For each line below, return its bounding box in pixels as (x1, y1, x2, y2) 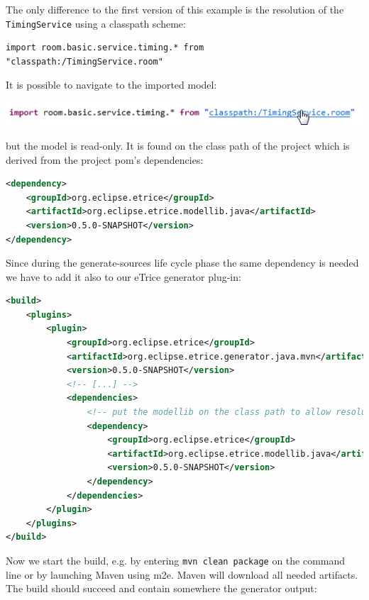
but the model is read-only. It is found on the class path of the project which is (6, 138, 350, 152)
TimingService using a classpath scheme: (6, 16, 186, 30)
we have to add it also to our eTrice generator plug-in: (6, 269, 241, 284)
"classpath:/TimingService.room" (6, 56, 163, 67)
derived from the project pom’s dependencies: (6, 152, 204, 167)
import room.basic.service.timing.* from (6, 43, 204, 53)
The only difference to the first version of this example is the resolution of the (6, 2, 344, 16)
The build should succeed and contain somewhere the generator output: (6, 581, 317, 596)
